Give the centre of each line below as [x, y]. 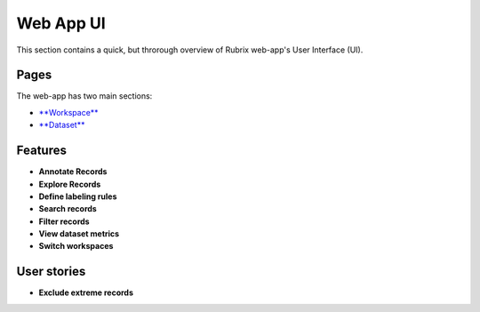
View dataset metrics [79, 234]
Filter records [64, 221]
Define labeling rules [78, 196]
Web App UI [61, 23]
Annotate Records [73, 172]
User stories [51, 272]
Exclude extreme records [86, 292]
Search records [68, 209]
